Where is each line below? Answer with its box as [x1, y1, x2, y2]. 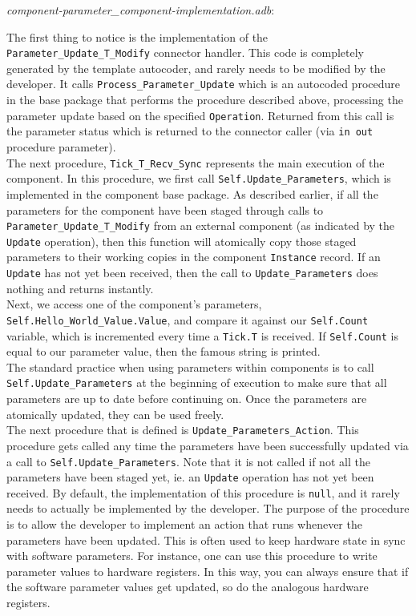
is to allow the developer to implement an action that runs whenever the [6, 516, 362, 533]
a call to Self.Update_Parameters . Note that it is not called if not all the [6, 453, 370, 469]
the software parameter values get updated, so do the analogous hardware [6, 578, 369, 595]
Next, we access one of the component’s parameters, [6, 296, 262, 312]
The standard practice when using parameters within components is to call [6, 358, 374, 375]
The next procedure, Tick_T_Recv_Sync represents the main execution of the [6, 154, 385, 171]
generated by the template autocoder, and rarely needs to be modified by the [6, 59, 386, 76]
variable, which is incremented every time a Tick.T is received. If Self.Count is [6, 327, 398, 344]
